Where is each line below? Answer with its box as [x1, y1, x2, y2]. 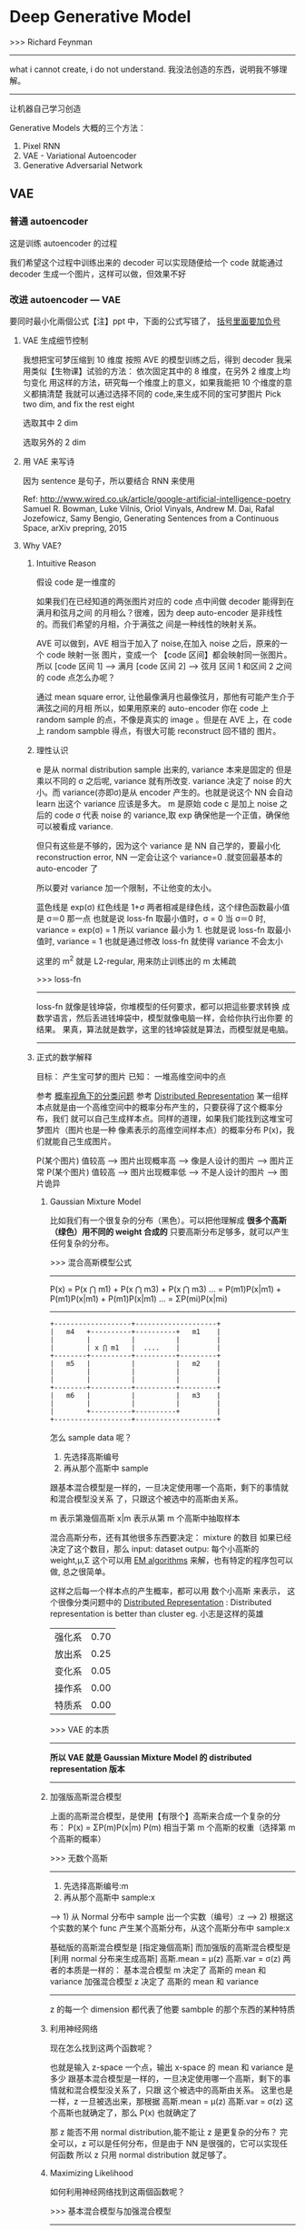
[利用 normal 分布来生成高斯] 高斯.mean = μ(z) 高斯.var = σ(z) [49, 1953, 281, 1964]
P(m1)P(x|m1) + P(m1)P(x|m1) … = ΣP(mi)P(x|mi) [49, 1293, 229, 1304]
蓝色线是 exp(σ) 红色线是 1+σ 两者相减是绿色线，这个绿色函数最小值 [35, 901, 290, 912]
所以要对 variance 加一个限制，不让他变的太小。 [35, 882, 217, 893]
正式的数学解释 [35, 1051, 93, 1062]
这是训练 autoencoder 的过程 [9, 237, 118, 248]
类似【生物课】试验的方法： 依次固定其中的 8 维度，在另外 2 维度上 [30, 366, 283, 377]
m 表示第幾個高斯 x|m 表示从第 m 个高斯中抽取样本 [49, 1512, 241, 1523]
